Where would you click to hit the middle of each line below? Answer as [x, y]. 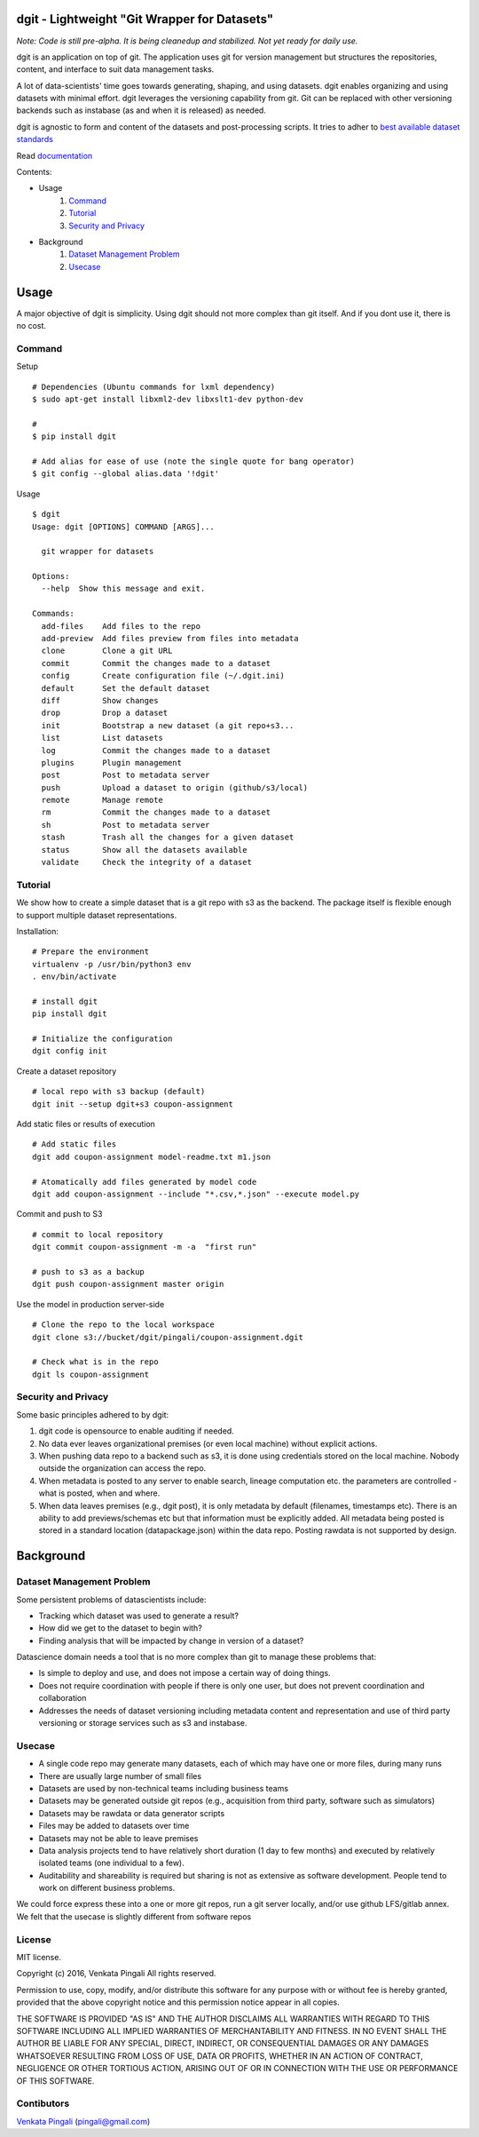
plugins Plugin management [111, 763]
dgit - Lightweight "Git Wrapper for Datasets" [145, 19]
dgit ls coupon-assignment [91, 1374]
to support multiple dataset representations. [97, 915]
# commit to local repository [98, 1234]
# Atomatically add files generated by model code [145, 1182]
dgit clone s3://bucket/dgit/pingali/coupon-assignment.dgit [168, 1337]
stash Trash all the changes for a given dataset [168, 838]
